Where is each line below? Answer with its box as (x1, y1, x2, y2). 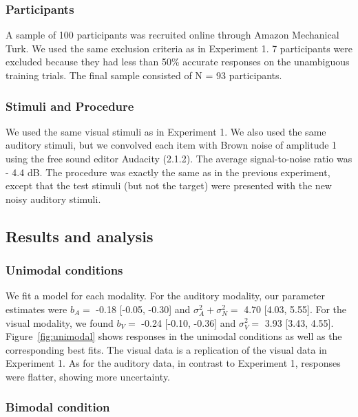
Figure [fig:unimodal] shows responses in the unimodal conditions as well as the (6, 329, 342, 343)
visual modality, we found (6, 315, 114, 330)
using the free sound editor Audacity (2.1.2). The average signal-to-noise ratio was (6, 151, 352, 165)
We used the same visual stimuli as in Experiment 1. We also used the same (6, 124, 326, 138)
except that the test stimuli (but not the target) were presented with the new (6, 178, 332, 193)
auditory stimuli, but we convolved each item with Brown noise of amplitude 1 (6, 138, 337, 152)
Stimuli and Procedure (6, 97, 134, 114)
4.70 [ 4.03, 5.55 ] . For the (244, 301, 347, 316)
